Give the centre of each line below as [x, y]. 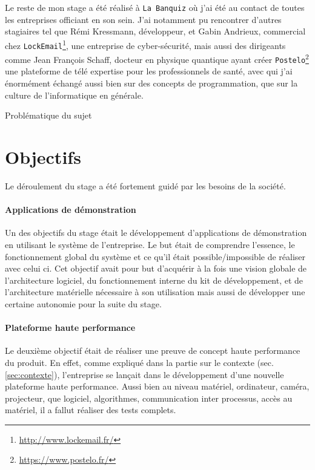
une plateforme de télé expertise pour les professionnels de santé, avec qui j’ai [149, 71]
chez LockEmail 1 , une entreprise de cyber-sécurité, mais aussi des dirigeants [145, 44]
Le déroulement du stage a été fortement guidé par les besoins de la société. [145, 185]
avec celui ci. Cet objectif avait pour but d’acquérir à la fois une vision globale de [156, 268]
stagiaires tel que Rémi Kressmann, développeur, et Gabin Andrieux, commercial [155, 31]
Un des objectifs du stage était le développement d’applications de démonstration [156, 233]
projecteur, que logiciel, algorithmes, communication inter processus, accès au [149, 398]
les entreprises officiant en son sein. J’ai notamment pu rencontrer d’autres [143, 19]
